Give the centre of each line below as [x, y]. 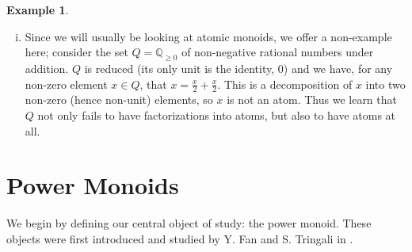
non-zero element [66, 84]
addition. [47, 68]
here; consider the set [76, 52]
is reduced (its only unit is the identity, [179, 68]
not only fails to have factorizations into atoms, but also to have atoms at [217, 115]
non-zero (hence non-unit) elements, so [119, 99]
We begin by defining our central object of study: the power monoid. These [189, 223]
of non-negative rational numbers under [278, 52]
